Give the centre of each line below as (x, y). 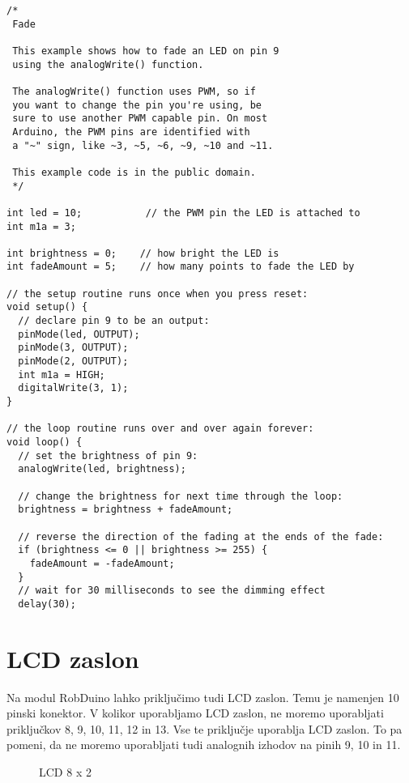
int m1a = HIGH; (62, 374)
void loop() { (45, 442)
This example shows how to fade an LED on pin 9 (146, 51)
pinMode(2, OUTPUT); (73, 362)
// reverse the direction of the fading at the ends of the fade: (201, 536)
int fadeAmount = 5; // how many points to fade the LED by (181, 267)
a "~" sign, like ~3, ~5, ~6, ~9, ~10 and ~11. (143, 145)
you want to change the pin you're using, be (137, 105)
